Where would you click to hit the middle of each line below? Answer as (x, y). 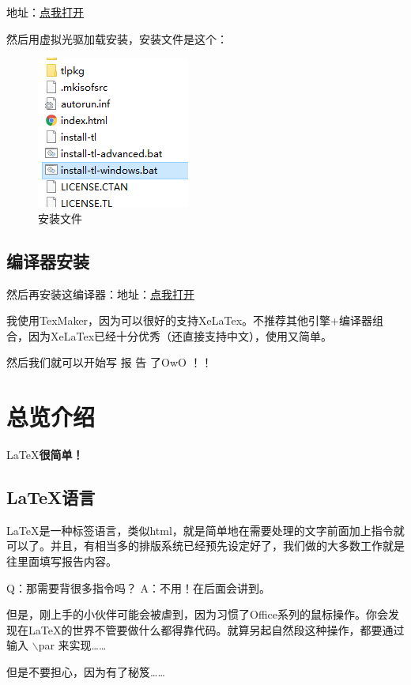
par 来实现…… (72, 645)
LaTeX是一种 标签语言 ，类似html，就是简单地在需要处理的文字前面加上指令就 (205, 530)
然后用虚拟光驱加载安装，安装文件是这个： (117, 38)
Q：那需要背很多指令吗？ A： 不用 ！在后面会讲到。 (139, 587)
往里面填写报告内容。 (62, 561)
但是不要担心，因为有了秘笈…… (86, 672)
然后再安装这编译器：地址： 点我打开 (100, 294)
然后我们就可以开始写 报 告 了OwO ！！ (109, 362)
